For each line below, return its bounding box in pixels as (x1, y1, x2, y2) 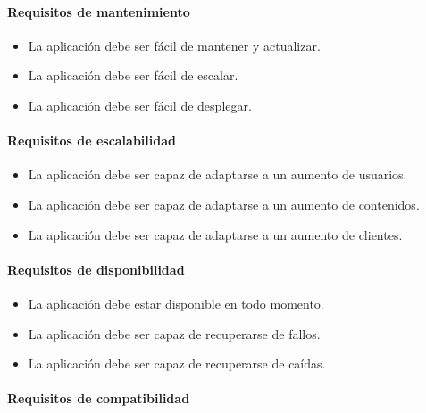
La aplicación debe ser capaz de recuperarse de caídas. (28, 354, 326, 373)
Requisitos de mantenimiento (7, 2, 190, 21)
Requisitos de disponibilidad (7, 260, 185, 278)
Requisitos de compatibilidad (7, 389, 190, 408)
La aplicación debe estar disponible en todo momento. (28, 293, 324, 312)
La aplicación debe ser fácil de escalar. (28, 66, 238, 85)
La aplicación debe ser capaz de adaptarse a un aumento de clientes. (28, 225, 403, 244)
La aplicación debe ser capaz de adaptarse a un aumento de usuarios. (28, 165, 407, 184)
